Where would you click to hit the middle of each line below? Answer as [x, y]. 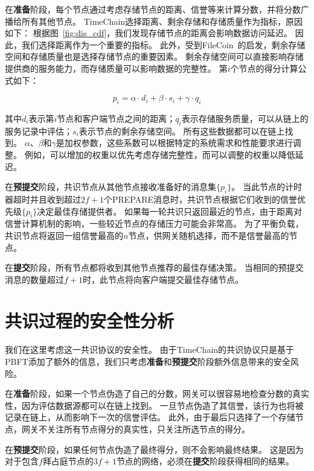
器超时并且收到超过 [43, 199]
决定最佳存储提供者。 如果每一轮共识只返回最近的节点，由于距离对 [169, 211]
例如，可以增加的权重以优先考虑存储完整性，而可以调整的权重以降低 [160, 154]
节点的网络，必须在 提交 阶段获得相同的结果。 [205, 461]
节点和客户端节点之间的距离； [116, 118]
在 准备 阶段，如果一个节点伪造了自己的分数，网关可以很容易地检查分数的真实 [157, 394]
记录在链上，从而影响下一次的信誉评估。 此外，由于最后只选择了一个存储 [150, 417]
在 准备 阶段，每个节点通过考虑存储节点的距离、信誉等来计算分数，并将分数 [153, 9]
